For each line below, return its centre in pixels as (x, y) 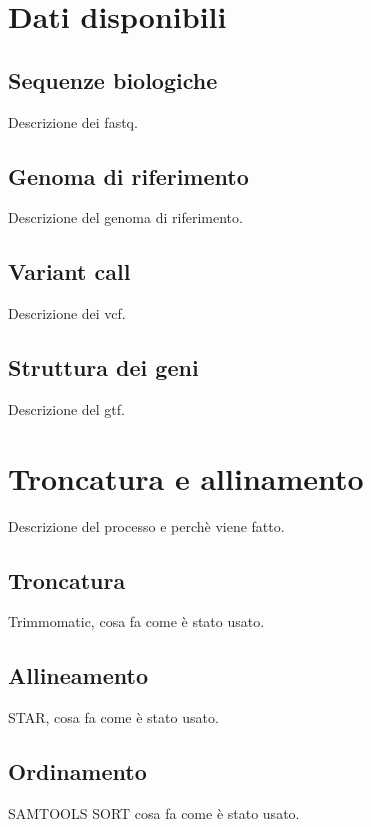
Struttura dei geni (103, 367)
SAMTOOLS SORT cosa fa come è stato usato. (154, 813)
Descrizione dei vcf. (67, 313)
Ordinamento (77, 771)
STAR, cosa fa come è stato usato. (113, 717)
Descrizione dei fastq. (73, 121)
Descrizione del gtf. (66, 408)
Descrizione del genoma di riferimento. (125, 217)
